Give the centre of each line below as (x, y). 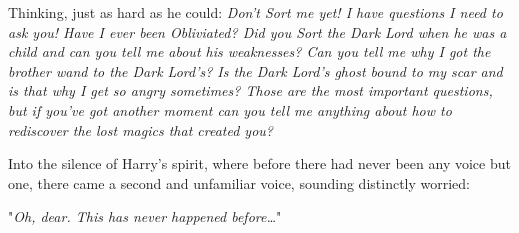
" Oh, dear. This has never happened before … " (145, 216)
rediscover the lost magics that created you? (140, 129)
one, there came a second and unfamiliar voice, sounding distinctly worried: (239, 182)
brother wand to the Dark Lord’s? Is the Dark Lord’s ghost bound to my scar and (255, 70)
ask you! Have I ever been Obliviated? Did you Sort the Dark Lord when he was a (257, 31)
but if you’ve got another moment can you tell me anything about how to (230, 109)
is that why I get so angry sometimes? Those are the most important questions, (250, 90)
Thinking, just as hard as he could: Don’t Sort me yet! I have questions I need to (255, 12)
